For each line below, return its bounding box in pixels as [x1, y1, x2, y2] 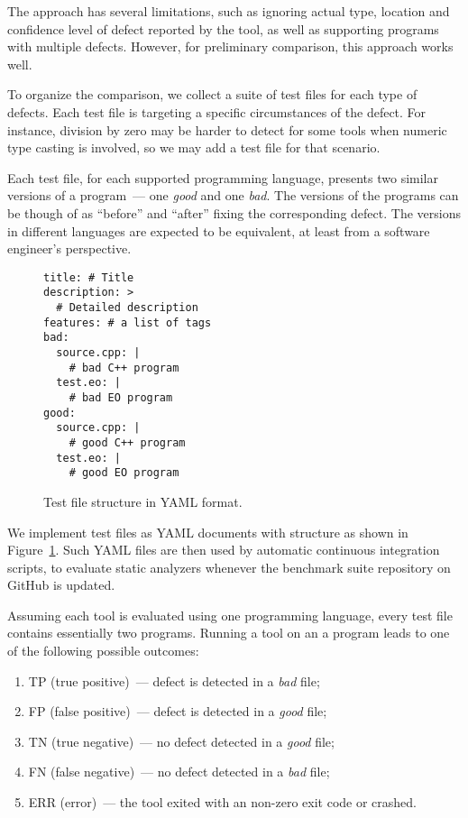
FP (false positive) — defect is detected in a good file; [28, 702, 327, 721]
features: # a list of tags [43, 316, 212, 329]
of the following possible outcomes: [7, 641, 199, 660]
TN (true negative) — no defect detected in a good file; [28, 731, 335, 750]
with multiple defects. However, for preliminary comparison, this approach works [7, 37, 454, 56]
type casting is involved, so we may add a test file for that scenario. [7, 138, 381, 157]
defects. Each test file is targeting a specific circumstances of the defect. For [7, 102, 427, 121]
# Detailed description [56, 301, 198, 315]
